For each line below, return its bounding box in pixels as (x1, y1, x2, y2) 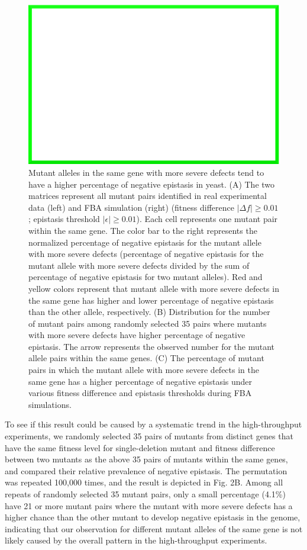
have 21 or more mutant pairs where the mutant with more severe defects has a (5, 499, 293, 512)
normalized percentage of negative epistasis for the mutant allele (28, 236, 261, 248)
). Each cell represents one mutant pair (136, 213, 278, 225)
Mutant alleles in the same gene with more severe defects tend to (28, 166, 264, 178)
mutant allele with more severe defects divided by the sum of (28, 259, 250, 271)
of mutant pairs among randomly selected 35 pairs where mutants (28, 317, 267, 329)
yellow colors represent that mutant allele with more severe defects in (28, 282, 279, 294)
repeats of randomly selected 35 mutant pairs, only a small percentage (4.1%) (5, 488, 286, 500)
